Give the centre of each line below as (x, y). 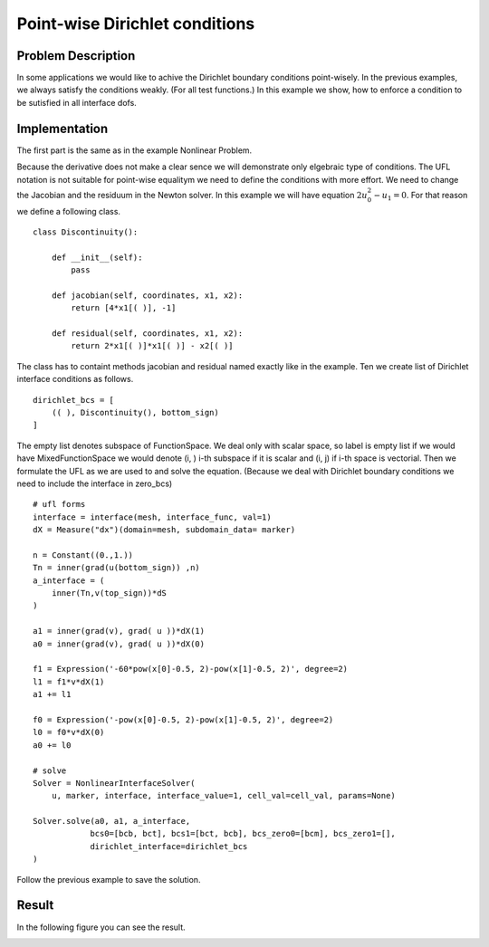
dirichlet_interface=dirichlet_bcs (169, 846)
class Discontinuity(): (86, 232)
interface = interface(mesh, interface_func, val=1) (152, 517)
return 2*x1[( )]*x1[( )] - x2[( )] (153, 346)
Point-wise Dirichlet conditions (136, 24)
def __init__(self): (97, 257)
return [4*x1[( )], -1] (124, 308)
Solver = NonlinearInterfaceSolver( (114, 783)
